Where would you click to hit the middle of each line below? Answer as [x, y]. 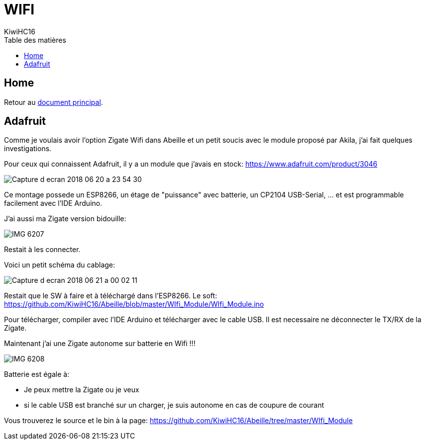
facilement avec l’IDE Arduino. [53, 203]
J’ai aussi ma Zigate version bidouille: [65, 219]
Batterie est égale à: [37, 374]
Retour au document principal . [53, 102]
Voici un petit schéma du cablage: [60, 265]
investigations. [28, 149]
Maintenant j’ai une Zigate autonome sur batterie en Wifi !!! [100, 344]
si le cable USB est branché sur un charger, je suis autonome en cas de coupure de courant [174, 405]
